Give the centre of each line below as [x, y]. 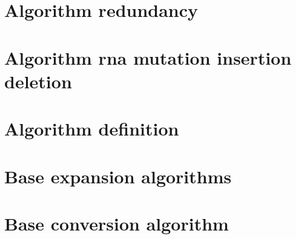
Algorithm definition [92, 129]
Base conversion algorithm [117, 223]
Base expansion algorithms [118, 176]
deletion [38, 81]
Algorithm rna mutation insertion [148, 57]
